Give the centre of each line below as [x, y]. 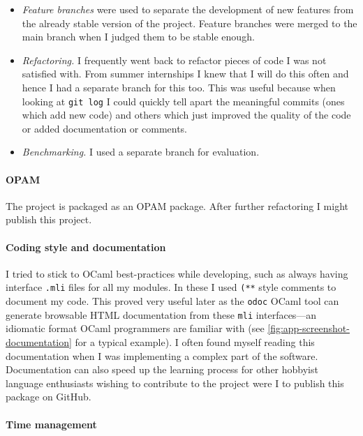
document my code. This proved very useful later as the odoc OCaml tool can [172, 301]
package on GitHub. [49, 397]
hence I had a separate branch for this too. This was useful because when [179, 87]
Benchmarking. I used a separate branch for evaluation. [141, 152]
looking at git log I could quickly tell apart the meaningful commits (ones [183, 101]
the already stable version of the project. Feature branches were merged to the [190, 23]
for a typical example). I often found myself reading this [195, 341]
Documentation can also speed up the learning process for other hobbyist [162, 369]
